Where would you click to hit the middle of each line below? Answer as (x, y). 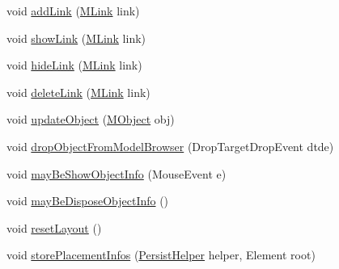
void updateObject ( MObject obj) (91, 119)
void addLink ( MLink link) (73, 11)
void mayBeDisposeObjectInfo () (88, 201)
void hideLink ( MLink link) (74, 65)
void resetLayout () (54, 227)
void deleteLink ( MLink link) (78, 92)
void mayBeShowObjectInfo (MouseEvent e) (117, 173)
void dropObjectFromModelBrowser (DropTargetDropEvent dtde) (170, 146)
